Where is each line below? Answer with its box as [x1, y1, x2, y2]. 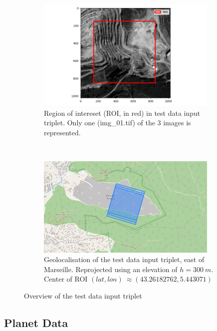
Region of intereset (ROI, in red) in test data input [44, 107, 201, 118]
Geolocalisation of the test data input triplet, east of [44, 254, 205, 265]
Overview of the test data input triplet [24, 291, 142, 301]
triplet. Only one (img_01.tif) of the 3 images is [44, 117, 191, 128]
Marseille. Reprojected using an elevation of [44, 264, 178, 274]
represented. [44, 127, 81, 138]
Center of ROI [44, 274, 88, 284]
